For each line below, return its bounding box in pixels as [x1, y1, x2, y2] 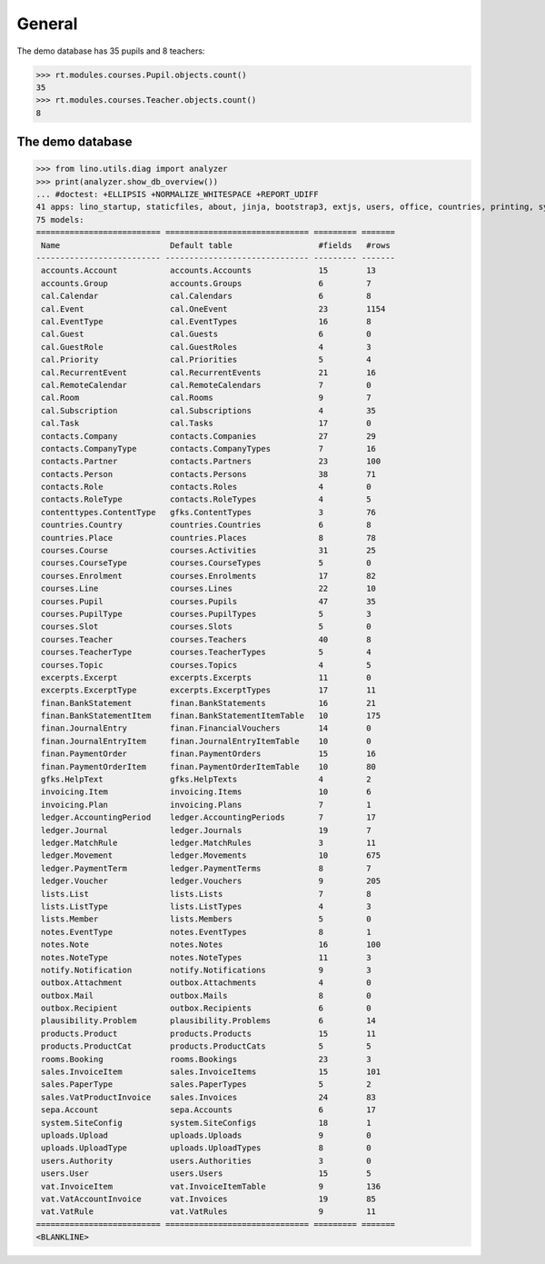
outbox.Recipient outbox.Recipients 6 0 [41, 1003, 372, 1013]
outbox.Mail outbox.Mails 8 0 [41, 990, 372, 1000]
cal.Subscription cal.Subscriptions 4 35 [41, 405, 377, 415]
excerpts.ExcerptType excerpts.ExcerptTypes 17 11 [41, 685, 377, 695]
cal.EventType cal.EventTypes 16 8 [41, 316, 372, 326]
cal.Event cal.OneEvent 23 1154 [41, 304, 386, 314]
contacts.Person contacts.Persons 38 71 [41, 469, 377, 479]
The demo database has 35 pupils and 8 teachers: [16, 45, 205, 56]
